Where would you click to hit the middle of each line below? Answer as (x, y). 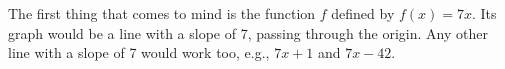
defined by (363, 13)
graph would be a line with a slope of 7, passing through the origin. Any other (248, 32)
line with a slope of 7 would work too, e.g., (139, 52)
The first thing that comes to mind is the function (162, 13)
